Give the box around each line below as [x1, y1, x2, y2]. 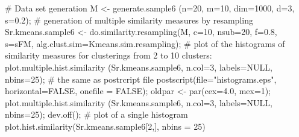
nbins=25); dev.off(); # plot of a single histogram [5, 108, 188, 121]
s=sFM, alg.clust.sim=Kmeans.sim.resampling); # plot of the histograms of [5, 37, 285, 49]
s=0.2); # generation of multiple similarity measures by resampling [5, 13, 253, 26]
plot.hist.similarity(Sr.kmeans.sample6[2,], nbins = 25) [5, 119, 206, 132]
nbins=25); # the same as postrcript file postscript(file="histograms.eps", [5, 72, 277, 85]
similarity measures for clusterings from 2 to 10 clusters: [5, 49, 212, 62]
